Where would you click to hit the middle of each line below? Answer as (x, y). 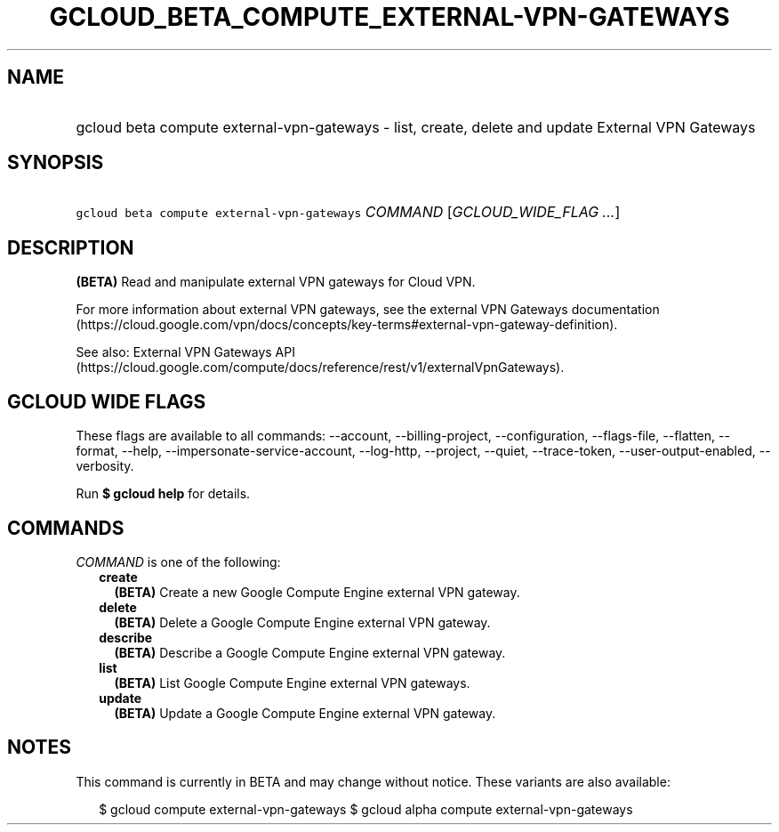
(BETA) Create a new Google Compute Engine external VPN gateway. (317, 592)
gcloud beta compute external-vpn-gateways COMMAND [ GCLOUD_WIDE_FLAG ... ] (348, 212)
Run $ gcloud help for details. (163, 494)
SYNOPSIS (56, 163)
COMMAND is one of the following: (178, 561)
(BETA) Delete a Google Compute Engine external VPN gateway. (302, 622)
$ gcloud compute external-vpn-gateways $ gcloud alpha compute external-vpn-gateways (366, 809)
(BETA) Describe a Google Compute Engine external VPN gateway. (310, 652)
